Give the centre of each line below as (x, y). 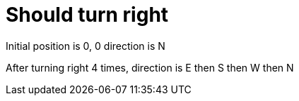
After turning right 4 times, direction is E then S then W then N (150, 67)
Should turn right (87, 15)
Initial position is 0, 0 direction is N (86, 46)
